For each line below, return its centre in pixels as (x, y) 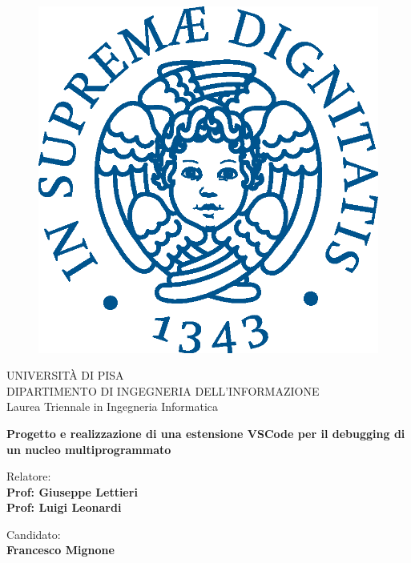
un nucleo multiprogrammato (89, 449)
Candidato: (34, 534)
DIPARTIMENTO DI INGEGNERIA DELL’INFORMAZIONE (163, 390)
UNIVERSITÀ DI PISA (65, 375)
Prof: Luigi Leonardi (64, 507)
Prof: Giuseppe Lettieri (72, 491)
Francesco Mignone (60, 550)
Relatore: (29, 476)
